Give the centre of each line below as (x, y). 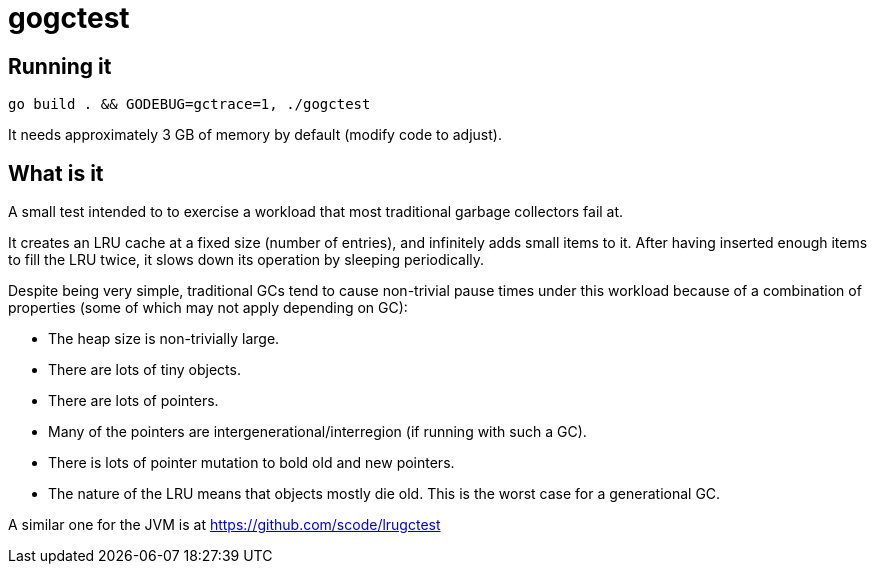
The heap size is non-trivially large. (164, 339)
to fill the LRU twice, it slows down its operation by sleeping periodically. (246, 260)
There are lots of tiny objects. (144, 370)
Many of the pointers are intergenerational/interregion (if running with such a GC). (317, 432)
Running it (60, 66)
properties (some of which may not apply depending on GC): (208, 308)
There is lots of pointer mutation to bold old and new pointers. (251, 463)
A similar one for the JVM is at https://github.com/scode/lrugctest (224, 525)
